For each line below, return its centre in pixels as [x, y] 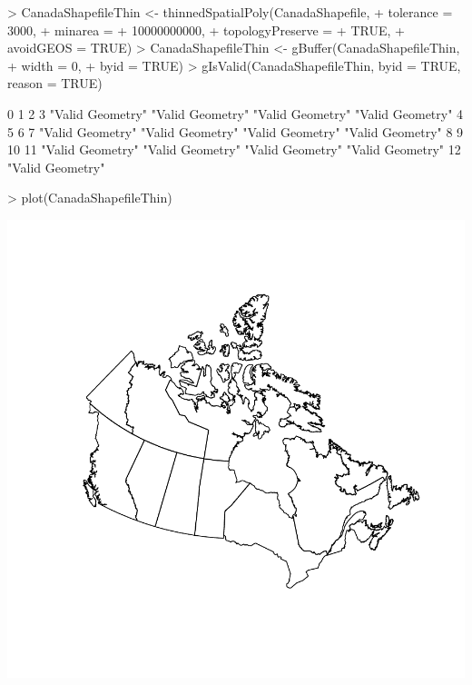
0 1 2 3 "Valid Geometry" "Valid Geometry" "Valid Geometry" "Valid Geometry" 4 [236, 113]
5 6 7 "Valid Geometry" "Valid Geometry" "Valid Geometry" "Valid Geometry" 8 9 [236, 131]
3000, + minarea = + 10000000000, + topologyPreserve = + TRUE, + [206, 30]
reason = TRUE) [55, 83]
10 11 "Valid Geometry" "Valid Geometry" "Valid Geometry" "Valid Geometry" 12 [234, 149]
